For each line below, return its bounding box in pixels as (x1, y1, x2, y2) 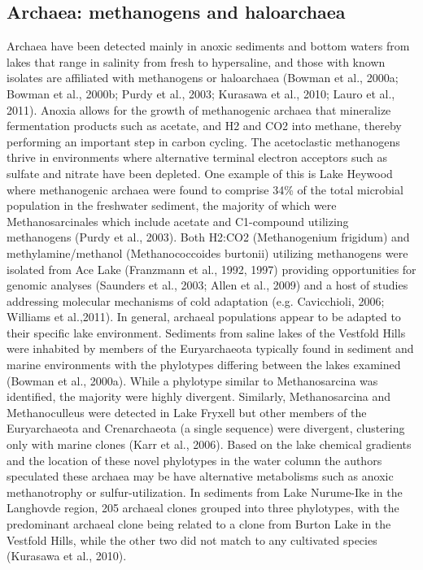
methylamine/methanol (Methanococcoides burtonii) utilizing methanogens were (7, 244, 408, 261)
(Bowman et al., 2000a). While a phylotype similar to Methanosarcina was (7, 372, 378, 389)
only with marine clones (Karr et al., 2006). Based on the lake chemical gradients (7, 436, 412, 453)
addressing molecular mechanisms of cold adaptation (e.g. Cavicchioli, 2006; (7, 292, 385, 309)
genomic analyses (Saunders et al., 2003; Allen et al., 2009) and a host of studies (7, 276, 408, 294)
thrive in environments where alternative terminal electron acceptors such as (7, 149, 387, 166)
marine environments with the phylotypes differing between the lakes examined (7, 356, 401, 373)
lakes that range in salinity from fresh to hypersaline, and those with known (7, 53, 386, 70)
